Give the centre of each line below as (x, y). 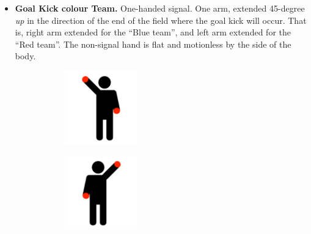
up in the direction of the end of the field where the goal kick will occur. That (161, 20)
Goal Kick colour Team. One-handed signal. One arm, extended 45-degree (160, 8)
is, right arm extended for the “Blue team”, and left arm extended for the (153, 32)
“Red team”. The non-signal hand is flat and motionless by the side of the (153, 44)
